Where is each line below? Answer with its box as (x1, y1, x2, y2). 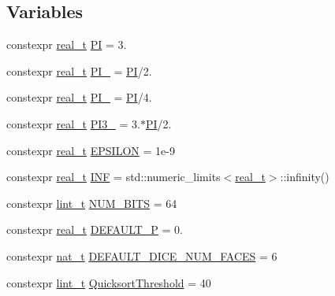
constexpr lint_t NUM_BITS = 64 (6, 194, 177, 211)
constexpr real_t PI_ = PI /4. (6, 89, 152, 105)
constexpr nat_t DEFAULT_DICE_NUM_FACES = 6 (6, 247, 277, 264)
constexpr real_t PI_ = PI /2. (6, 62, 152, 79)
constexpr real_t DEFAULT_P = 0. (6, 221, 183, 238)
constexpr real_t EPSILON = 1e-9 (6, 142, 175, 158)
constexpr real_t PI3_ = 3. (6, 115, 140, 131)
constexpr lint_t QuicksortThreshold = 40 (6, 274, 211, 290)
